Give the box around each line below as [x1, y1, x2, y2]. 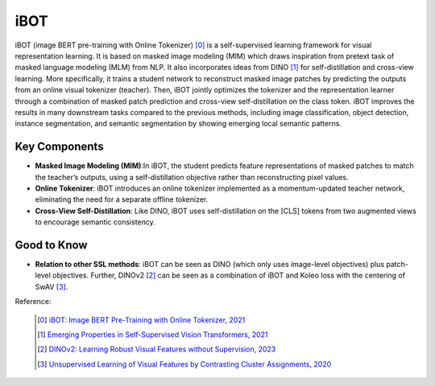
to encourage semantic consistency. [35, 217, 156, 227]
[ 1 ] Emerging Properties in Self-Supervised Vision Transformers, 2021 [37, 330, 269, 339]
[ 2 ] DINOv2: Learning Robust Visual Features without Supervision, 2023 [37, 344, 276, 354]
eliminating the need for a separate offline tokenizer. [35, 195, 209, 204]
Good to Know [14, 238, 88, 252]
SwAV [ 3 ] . [35, 281, 68, 291]
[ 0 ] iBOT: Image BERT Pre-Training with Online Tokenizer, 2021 [37, 314, 246, 325]
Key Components [14, 140, 104, 154]
